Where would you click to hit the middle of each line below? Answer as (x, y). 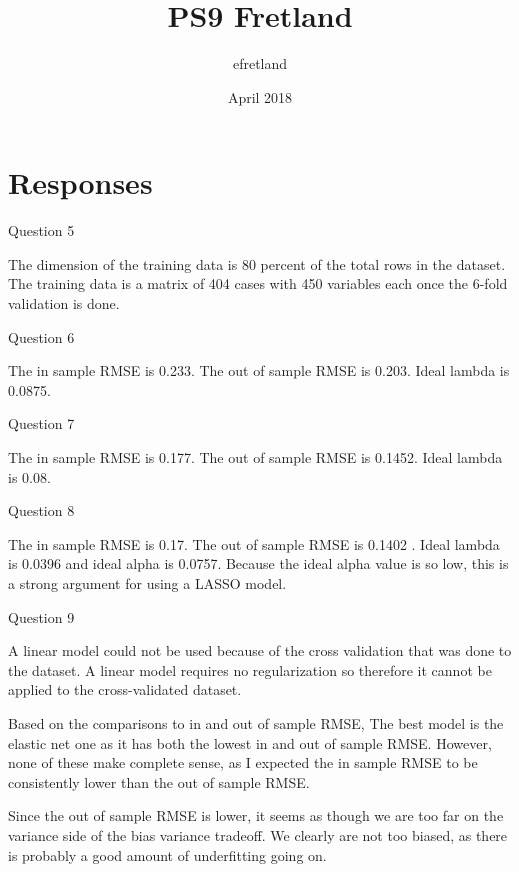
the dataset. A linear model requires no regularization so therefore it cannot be (250, 669)
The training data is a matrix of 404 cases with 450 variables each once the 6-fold (258, 283)
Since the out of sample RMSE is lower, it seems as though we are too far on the (256, 815)
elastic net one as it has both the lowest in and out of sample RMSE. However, (250, 742)
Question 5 (41, 230)
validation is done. (64, 303)
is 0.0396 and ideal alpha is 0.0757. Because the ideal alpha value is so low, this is (258, 563)
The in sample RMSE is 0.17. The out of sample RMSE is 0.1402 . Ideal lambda (254, 543)
